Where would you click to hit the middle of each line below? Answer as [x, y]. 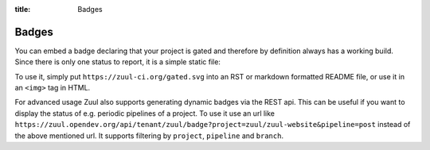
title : [23, 9]
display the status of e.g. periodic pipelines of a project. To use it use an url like [145, 113]
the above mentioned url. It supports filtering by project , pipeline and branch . [149, 136]
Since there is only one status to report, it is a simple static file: [117, 62]
